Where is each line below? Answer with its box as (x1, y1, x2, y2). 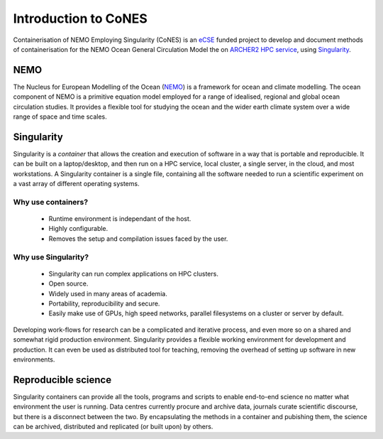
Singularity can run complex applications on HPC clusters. (48, 269, 219, 278)
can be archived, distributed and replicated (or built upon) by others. (13, 422, 213, 430)
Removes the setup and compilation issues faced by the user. (48, 234, 228, 243)
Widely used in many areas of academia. (48, 289, 168, 298)
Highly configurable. (48, 224, 109, 233)
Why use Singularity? (13, 252, 89, 262)
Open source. (48, 279, 89, 288)
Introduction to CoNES (13, 11, 148, 26)
